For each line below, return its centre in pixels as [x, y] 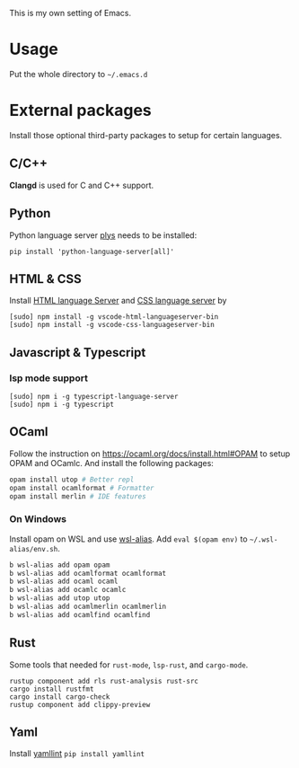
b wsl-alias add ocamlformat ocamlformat [88, 573]
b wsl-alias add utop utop [60, 598]
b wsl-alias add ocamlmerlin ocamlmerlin [88, 607]
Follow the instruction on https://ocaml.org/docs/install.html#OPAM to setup [150, 454]
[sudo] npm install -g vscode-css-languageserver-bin [112, 325]
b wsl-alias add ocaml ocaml [64, 582]
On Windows [38, 519]
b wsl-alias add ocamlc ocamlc [68, 590]
